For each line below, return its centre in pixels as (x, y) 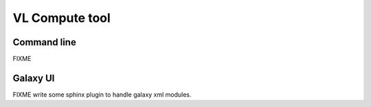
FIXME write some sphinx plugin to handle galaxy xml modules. (102, 94)
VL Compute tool (62, 18)
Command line (45, 42)
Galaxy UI (34, 78)
